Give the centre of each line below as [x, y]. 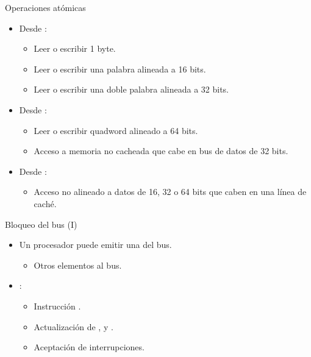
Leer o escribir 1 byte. [75, 48]
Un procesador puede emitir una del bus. [95, 245]
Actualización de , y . [73, 326]
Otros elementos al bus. [78, 265]
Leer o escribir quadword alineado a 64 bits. [116, 130]
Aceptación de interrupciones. [89, 347]
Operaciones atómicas [45, 7]
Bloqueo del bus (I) [41, 224]
